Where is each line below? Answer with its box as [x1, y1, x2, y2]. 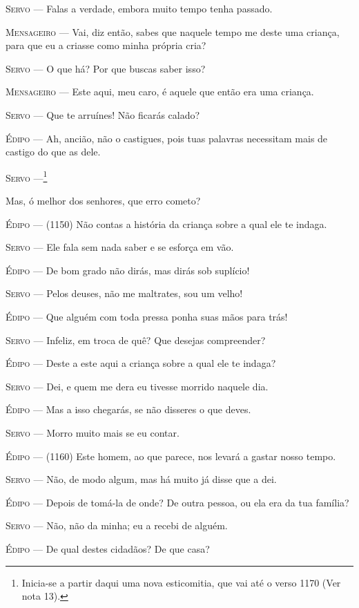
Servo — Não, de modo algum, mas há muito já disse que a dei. [6, 472, 277, 486]
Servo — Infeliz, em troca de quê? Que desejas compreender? [6, 332, 266, 347]
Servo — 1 [6, 168, 48, 184]
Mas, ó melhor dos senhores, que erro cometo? [6, 193, 201, 207]
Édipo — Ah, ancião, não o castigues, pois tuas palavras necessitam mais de [6, 131, 328, 145]
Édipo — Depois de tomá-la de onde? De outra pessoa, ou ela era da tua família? [6, 495, 349, 509]
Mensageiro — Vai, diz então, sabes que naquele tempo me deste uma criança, [6, 24, 340, 39]
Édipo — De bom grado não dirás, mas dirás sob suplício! [6, 263, 250, 277]
